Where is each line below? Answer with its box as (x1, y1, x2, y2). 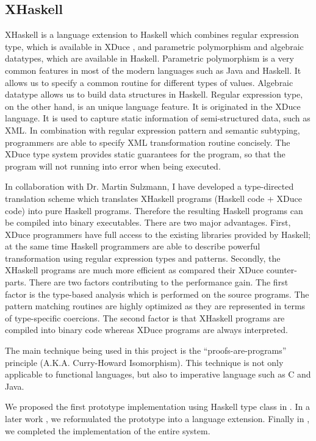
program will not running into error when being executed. (5, 159, 221, 172)
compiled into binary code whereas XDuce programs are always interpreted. (5, 323, 288, 336)
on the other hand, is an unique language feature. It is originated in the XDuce (5, 99, 301, 112)
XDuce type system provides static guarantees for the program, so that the (5, 148, 285, 160)
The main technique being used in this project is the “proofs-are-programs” (5, 344, 287, 357)
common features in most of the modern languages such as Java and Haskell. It (5, 63, 301, 76)
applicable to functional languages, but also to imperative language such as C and (5, 368, 311, 381)
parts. (5, 276, 27, 289)
